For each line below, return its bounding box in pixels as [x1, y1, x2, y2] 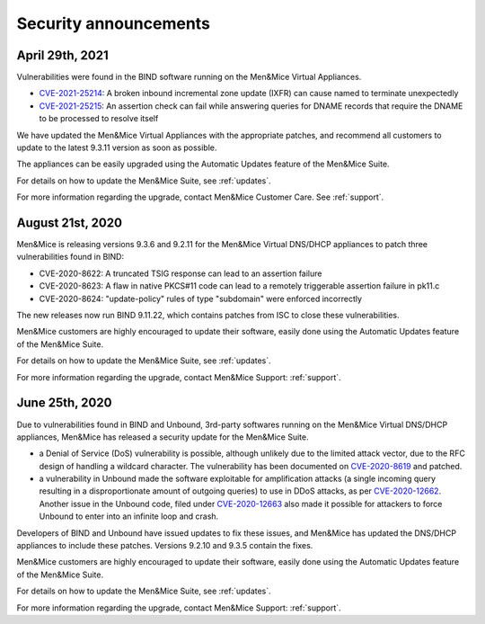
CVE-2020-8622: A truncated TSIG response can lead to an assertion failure [39, 268, 322, 279]
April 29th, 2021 [16, 48, 109, 63]
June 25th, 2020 [16, 396, 112, 411]
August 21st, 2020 [16, 216, 123, 230]
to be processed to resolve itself [39, 113, 159, 124]
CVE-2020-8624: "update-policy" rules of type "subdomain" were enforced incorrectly [39, 293, 363, 304]
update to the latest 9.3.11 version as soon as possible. [16, 142, 217, 153]
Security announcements [16, 13, 211, 33]
